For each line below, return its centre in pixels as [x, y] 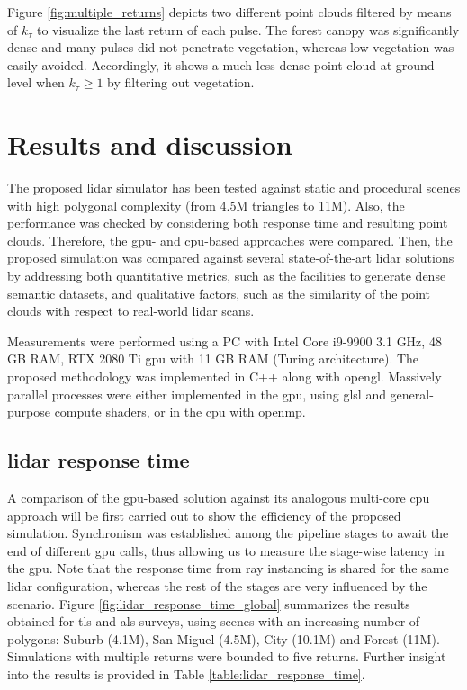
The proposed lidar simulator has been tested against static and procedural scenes [234, 188]
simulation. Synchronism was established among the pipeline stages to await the [228, 533]
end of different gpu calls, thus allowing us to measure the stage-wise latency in [226, 550]
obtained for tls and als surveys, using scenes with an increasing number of [214, 621]
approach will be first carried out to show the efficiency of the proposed [204, 515]
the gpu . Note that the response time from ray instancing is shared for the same [228, 568]
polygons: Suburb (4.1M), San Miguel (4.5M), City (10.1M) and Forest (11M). [224, 638]
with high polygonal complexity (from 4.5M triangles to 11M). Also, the [206, 205]
